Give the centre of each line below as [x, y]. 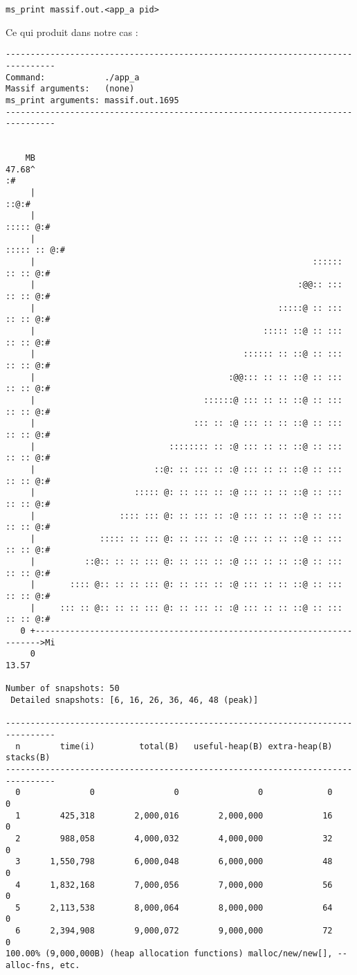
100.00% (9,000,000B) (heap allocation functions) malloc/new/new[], [169, 954]
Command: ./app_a [73, 77]
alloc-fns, [30, 966]
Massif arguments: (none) [70, 89]
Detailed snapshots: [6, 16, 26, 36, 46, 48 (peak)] [135, 700]
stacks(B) [28, 758]
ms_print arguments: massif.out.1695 [92, 100]
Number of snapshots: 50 [63, 689]
